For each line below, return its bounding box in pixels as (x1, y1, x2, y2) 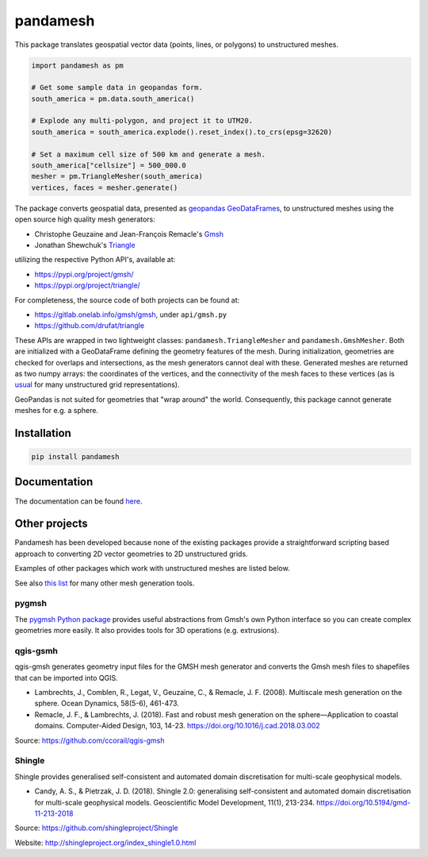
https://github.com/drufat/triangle (34, 321, 145, 330)
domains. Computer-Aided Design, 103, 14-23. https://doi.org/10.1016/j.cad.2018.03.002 (34, 721, 320, 731)
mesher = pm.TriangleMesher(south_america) (31, 172, 204, 181)
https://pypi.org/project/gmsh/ (34, 269, 134, 279)
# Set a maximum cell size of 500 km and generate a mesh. (31, 149, 266, 159)
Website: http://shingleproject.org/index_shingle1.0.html (14, 838, 197, 847)
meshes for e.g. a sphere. (14, 406, 99, 415)
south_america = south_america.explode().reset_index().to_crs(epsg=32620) (31, 127, 333, 137)
